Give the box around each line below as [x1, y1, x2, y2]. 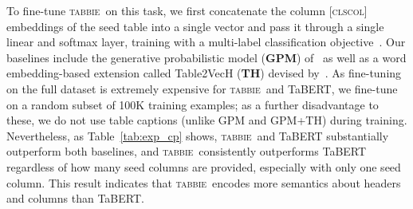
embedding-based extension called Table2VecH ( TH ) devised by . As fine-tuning [6, 65, 402, 81]
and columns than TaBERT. [6, 190, 144, 207]
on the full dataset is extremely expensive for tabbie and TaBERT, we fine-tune [6, 80, 398, 97]
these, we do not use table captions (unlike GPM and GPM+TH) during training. [6, 112, 407, 128]
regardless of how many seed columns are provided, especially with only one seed [6, 158, 401, 175]
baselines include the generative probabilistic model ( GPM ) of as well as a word [6, 49, 407, 65]
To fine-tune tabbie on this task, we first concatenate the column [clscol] [6, 2, 368, 18]
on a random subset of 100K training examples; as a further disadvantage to [6, 96, 379, 112]
